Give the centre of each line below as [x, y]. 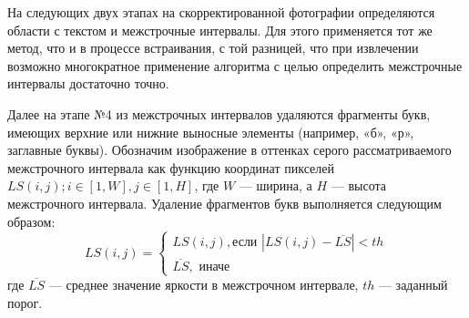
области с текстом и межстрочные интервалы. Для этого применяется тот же [220, 30]
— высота [358, 185]
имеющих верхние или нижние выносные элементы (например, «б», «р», [211, 132]
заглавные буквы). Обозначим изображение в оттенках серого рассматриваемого [229, 150]
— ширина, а [275, 185]
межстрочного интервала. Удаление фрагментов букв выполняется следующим [224, 203]
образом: [31, 221]
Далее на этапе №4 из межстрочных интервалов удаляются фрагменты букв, [219, 113]
